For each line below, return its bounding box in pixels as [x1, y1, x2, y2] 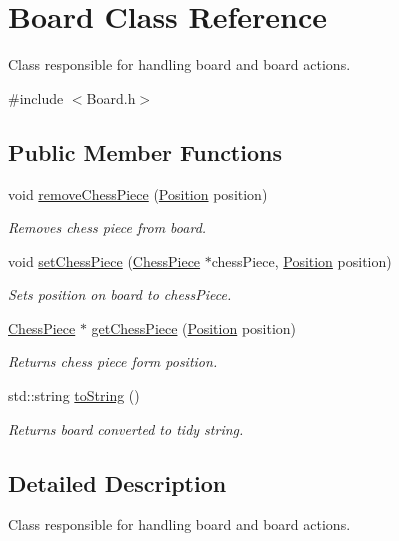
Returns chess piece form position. [8, 351, 218, 372]
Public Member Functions [8, 136, 282, 167]
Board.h [86, 87, 136, 108]
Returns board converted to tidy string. [8, 418, 244, 439]
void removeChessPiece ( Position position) [8, 183, 268, 204]
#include [8, 87, 64, 108]
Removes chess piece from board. [8, 217, 207, 238]
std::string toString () [8, 385, 140, 406]
